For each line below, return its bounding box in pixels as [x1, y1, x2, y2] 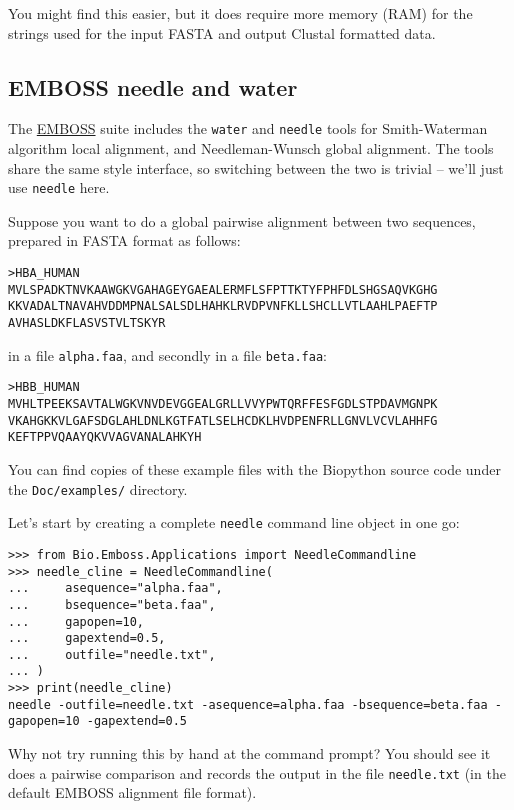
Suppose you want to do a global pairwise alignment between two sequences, [8, 210, 476, 231]
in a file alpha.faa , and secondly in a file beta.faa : [8, 344, 327, 365]
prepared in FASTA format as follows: [8, 230, 241, 251]
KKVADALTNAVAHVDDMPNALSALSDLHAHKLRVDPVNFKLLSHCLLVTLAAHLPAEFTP [8, 299, 438, 314]
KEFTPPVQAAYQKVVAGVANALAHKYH [8, 430, 202, 445]
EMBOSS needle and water [8, 71, 298, 102]
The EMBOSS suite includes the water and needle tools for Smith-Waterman [8, 118, 488, 139]
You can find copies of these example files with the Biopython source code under [8, 458, 501, 479]
